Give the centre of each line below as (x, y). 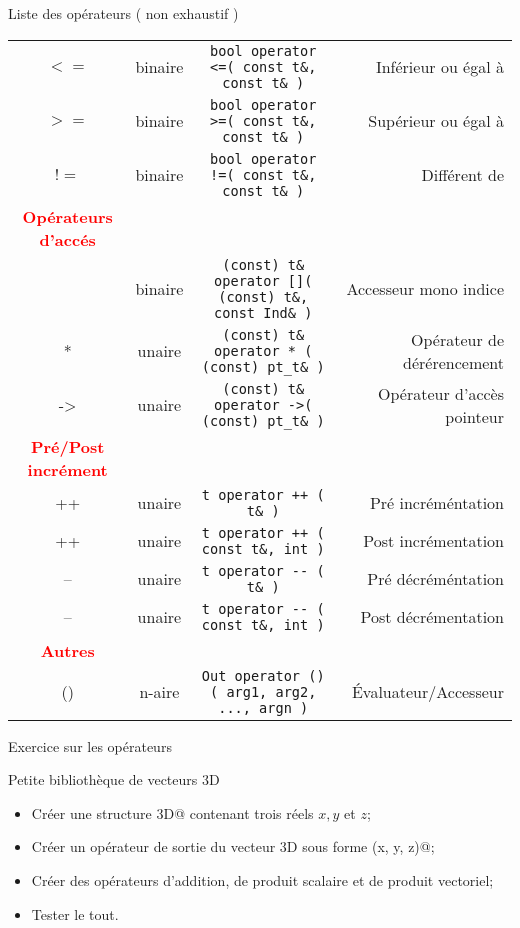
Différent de (462, 175)
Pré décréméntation (435, 579)
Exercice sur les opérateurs (90, 745)
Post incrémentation (433, 541)
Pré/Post (67, 446)
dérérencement (453, 362)
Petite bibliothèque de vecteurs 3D (114, 779)
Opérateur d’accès (441, 393)
